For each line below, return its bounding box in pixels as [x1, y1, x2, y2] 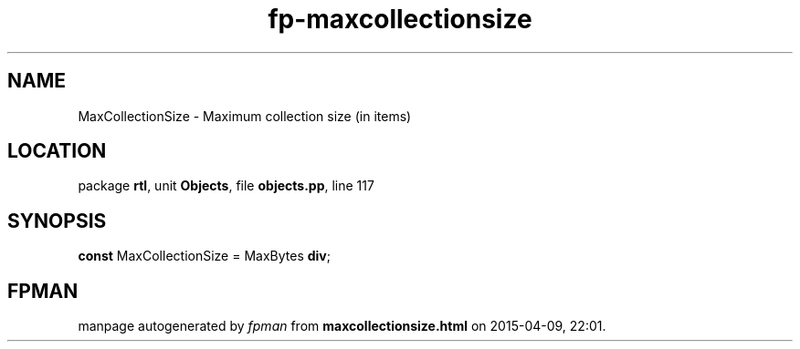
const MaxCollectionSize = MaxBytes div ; [78, 248, 331, 264]
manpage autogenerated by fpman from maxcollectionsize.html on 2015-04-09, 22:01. [78, 318, 606, 334]
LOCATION [7, 139, 107, 163]
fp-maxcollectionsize [268, 4, 532, 35]
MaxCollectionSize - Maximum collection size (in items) [78, 108, 412, 124]
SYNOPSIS [7, 209, 107, 232]
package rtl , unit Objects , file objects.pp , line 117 [78, 178, 374, 194]
